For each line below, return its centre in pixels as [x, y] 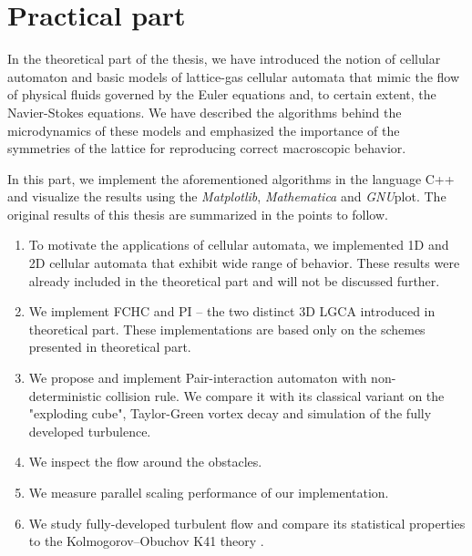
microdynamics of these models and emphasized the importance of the [204, 130]
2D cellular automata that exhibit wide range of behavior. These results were [244, 263]
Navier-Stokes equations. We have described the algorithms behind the [205, 112]
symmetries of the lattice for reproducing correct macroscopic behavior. [207, 148]
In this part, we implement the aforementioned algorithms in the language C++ [231, 178]
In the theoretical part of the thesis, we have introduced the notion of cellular [224, 59]
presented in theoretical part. [110, 347]
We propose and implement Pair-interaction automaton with [198, 378]
